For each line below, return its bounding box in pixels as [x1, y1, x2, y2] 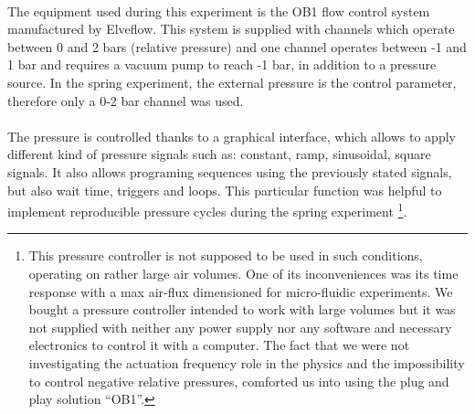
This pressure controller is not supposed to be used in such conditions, [28, 246, 423, 265]
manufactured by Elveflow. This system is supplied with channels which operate [7, 19, 455, 38]
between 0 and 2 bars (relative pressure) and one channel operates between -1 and [7, 37, 467, 56]
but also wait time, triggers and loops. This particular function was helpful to [7, 180, 442, 199]
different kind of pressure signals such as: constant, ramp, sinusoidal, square [7, 144, 431, 164]
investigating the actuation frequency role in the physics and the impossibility [28, 353, 465, 372]
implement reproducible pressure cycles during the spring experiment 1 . [7, 199, 407, 220]
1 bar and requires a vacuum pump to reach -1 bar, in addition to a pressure [7, 55, 437, 74]
